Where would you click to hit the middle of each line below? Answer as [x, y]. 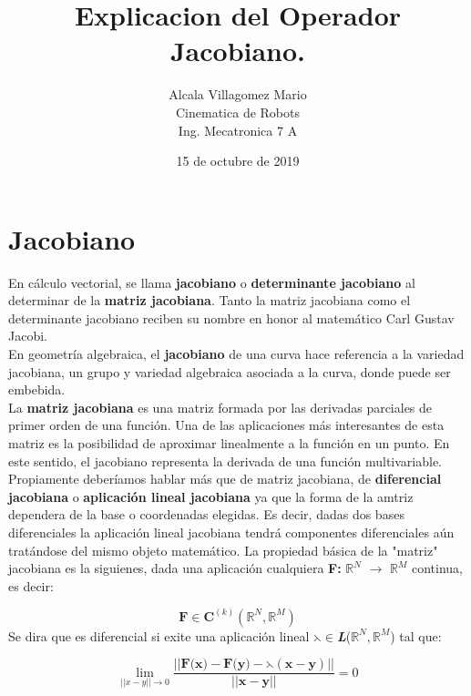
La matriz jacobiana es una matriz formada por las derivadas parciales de [220, 407]
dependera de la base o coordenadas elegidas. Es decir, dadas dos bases [206, 514]
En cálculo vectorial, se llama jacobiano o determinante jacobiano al [212, 282]
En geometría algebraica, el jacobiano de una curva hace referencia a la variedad [236, 353]
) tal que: [416, 635]
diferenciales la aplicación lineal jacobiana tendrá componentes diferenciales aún [231, 532]
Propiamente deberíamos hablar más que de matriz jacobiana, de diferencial [225, 479]
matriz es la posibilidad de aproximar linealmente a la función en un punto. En [229, 442]
